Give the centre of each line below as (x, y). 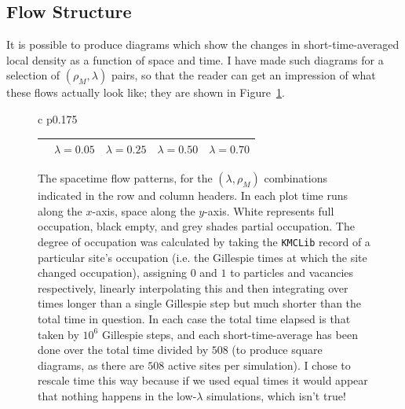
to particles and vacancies (292, 273)
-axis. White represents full (269, 210)
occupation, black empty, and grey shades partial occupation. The (196, 226)
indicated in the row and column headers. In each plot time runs (193, 195)
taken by (58, 334)
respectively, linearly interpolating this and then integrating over (193, 287)
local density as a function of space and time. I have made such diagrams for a (195, 59)
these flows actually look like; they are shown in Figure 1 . (146, 92)
